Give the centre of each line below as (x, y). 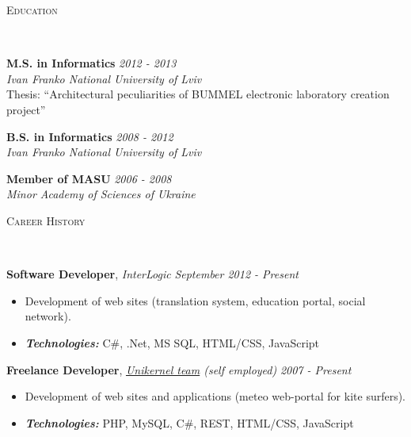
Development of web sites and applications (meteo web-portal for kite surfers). (215, 396)
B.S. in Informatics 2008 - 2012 (90, 136)
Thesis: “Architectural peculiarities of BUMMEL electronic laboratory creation (198, 94)
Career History (46, 220)
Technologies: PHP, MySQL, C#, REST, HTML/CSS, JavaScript (189, 422)
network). (48, 316)
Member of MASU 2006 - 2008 (89, 178)
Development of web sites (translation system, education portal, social (195, 300)
